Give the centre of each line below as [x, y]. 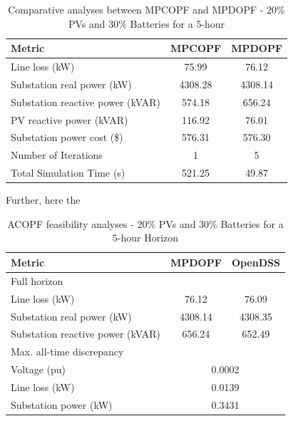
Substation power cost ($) [67, 137]
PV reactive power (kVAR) [70, 119]
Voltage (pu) [38, 369]
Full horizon [37, 280]
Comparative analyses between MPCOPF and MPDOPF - [136, 9]
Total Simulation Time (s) [68, 173]
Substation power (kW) [62, 404]
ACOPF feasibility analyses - [71, 223]
